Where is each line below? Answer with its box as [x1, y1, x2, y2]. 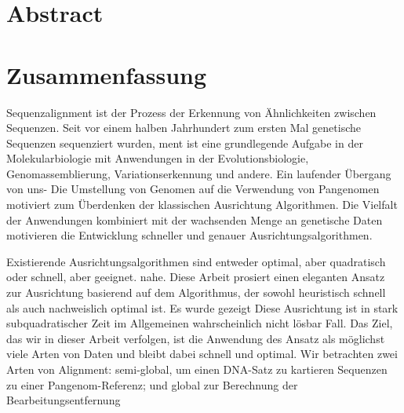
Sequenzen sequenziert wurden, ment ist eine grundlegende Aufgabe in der [6, 134, 363, 151]
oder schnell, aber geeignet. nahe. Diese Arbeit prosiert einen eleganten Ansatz [6, 269, 385, 285]
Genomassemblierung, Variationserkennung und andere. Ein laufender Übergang [6, 165, 391, 181]
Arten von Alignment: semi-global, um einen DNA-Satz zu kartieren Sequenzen [6, 361, 388, 377]
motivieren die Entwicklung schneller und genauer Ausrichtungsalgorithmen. [6, 227, 373, 243]
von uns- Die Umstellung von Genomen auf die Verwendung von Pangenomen [6, 181, 380, 197]
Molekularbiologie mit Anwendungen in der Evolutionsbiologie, [6, 150, 309, 166]
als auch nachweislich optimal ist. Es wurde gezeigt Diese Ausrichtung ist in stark [6, 299, 399, 316]
